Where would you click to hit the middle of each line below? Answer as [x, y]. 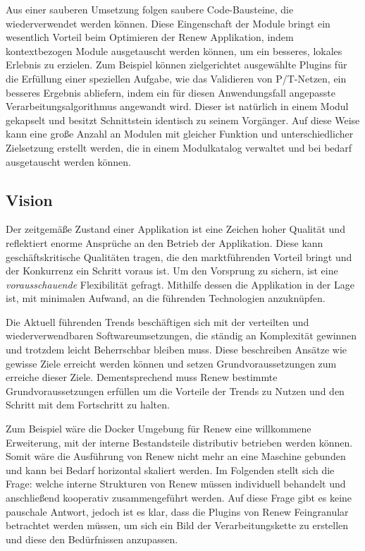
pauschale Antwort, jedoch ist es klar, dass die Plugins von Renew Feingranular [177, 511]
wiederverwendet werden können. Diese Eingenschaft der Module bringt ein [168, 23]
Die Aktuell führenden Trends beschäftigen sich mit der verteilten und [157, 321]
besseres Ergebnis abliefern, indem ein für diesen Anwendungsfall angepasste [171, 92]
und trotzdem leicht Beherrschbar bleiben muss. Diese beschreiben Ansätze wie [176, 350]
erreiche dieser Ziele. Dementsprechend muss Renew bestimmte [142, 377]
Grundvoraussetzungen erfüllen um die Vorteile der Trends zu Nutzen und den [175, 390]
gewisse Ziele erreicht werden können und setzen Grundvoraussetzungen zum [171, 363]
